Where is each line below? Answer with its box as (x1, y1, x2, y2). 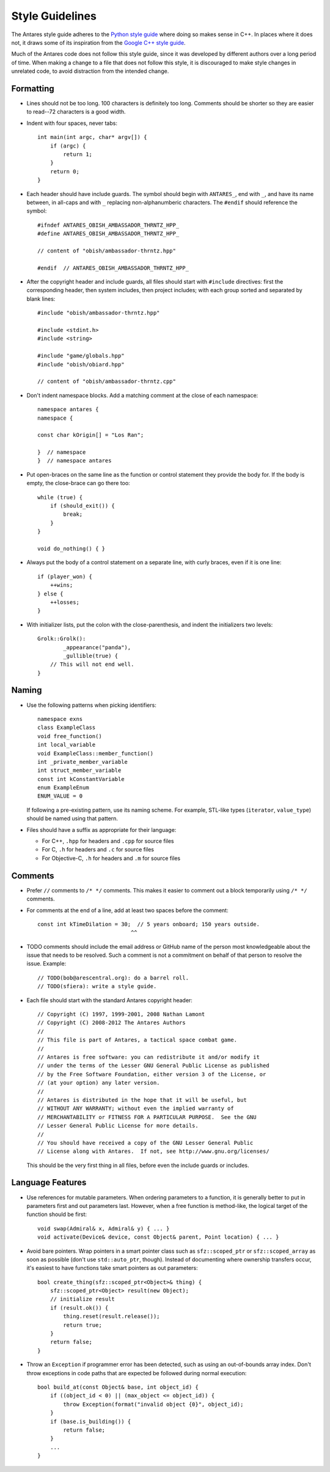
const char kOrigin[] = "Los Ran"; (37, 432, 144, 439)
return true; (63, 1321, 102, 1329)
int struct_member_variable (37, 767, 122, 774)
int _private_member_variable (37, 758, 128, 765)
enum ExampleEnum (37, 784, 89, 791)
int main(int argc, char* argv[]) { (37, 134, 147, 141)
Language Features (11, 1177, 87, 1188)
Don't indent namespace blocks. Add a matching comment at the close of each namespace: (26, 391, 258, 399)
